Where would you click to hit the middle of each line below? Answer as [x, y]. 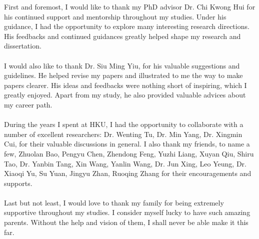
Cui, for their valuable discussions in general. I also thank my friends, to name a [127, 144]
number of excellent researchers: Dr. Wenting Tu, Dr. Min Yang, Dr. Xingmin [123, 134]
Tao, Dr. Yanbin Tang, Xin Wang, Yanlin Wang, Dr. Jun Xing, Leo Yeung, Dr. [125, 163]
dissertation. [23, 46]
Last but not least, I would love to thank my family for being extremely [114, 202]
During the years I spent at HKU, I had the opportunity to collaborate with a [124, 124]
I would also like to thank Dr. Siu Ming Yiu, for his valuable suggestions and [122, 65]
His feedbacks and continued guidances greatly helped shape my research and [122, 36]
